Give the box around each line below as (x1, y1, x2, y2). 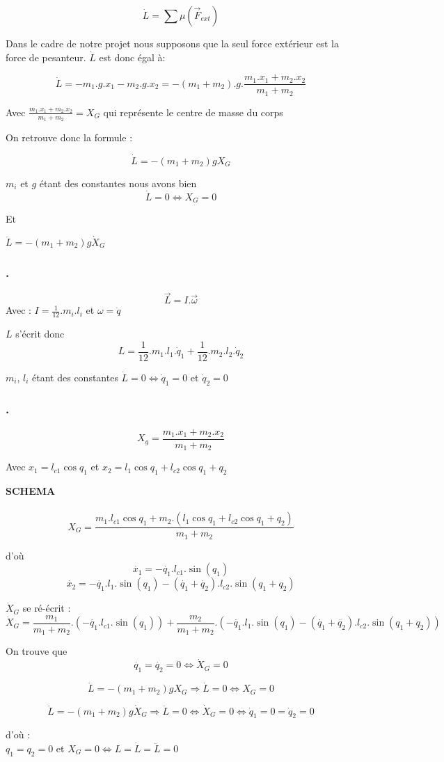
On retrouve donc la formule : (6, 129, 133, 144)
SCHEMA (6, 484, 56, 498)
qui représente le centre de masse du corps (103, 104, 283, 119)
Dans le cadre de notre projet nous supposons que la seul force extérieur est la (6, 36, 339, 50)
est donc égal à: (99, 49, 166, 64)
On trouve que (6, 644, 68, 658)
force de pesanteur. (6, 49, 86, 64)
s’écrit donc (15, 326, 65, 341)
